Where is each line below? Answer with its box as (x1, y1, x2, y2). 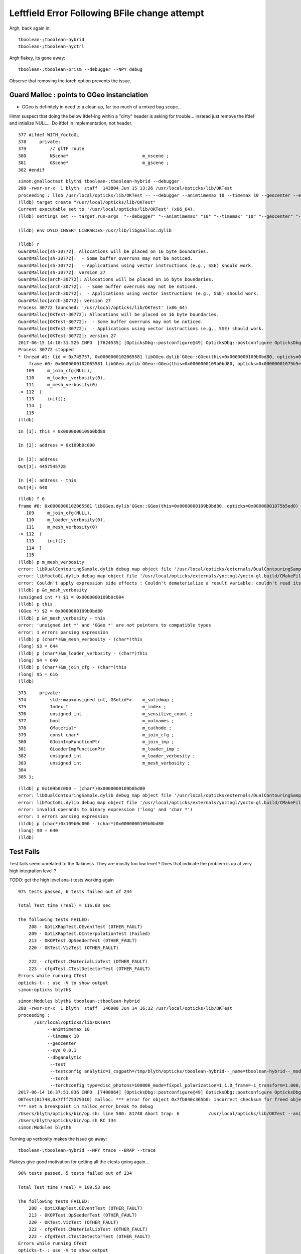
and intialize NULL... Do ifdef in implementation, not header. (9, 120, 132, 126)
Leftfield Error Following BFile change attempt (9, 8, 204, 19)
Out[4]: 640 (18, 485, 48, 490)
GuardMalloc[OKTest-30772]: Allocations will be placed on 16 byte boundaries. (18, 311, 219, 318)
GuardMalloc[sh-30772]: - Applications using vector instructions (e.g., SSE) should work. (18, 262, 254, 268)
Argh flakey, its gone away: (9, 55, 65, 61)
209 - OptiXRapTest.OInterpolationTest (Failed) (28, 930, 150, 936)
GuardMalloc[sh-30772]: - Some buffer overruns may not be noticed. (18, 256, 193, 261)
